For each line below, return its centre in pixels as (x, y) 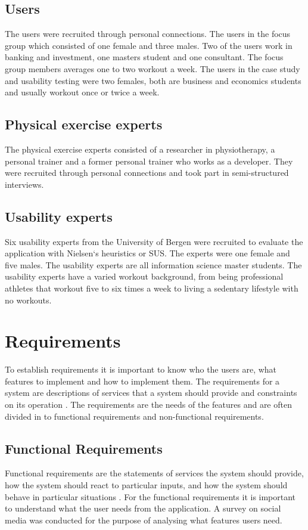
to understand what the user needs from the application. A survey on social (143, 508)
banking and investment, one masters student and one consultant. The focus (144, 57)
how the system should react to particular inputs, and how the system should (146, 485)
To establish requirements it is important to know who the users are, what (141, 369)
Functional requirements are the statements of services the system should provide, (154, 473)
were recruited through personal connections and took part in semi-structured (147, 173)
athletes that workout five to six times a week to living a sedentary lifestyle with (152, 288)
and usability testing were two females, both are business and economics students (153, 80)
